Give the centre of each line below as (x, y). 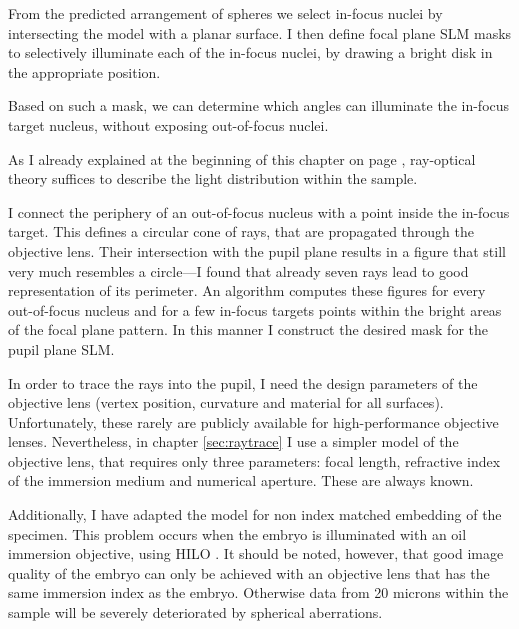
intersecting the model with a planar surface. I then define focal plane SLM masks (260, 32)
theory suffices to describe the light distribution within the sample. (213, 178)
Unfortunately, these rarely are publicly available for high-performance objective (253, 421)
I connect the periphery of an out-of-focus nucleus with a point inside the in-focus (259, 211)
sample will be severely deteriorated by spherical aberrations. (195, 612)
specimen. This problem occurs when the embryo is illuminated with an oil (237, 533)
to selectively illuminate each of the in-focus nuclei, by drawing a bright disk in (250, 52)
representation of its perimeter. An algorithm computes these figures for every (247, 290)
